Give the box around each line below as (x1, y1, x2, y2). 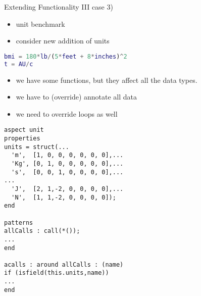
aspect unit (4, 126, 44, 134)
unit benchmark (16, 18, 65, 29)
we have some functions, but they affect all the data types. (16, 74, 197, 85)
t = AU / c (4, 60, 33, 68)
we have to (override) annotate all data (16, 91, 137, 102)
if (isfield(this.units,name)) (4, 269, 109, 277)
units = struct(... (4, 143, 69, 151)
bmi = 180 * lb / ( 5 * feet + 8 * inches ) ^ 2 (4, 53, 127, 60)
